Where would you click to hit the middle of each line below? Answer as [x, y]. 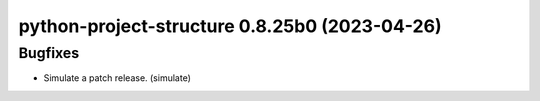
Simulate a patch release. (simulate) [117, 78]
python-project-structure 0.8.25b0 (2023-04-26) [230, 26]
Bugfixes [49, 53]
